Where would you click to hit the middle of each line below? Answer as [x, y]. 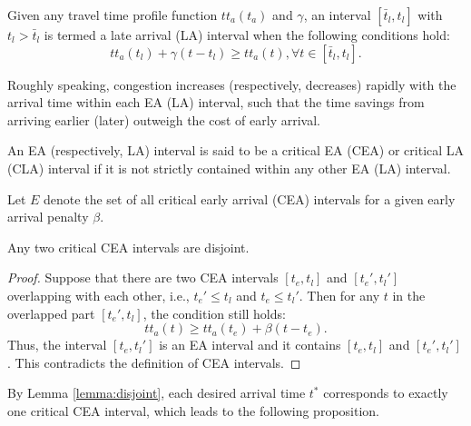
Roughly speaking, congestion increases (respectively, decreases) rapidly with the [232, 84]
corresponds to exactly [386, 393]
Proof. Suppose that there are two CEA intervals [143, 277]
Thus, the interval [57, 345]
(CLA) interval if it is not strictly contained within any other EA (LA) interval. [229, 168]
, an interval [337, 15]
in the [409, 295]
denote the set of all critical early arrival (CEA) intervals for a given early [250, 198]
